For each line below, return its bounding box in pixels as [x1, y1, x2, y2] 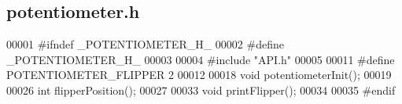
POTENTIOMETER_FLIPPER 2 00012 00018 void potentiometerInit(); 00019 [6, 66, 392, 83]
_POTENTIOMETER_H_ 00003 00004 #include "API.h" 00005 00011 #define [6, 51, 395, 67]
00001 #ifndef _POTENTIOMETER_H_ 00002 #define [6, 36, 284, 52]
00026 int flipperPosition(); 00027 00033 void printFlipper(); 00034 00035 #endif [6, 81, 396, 98]
